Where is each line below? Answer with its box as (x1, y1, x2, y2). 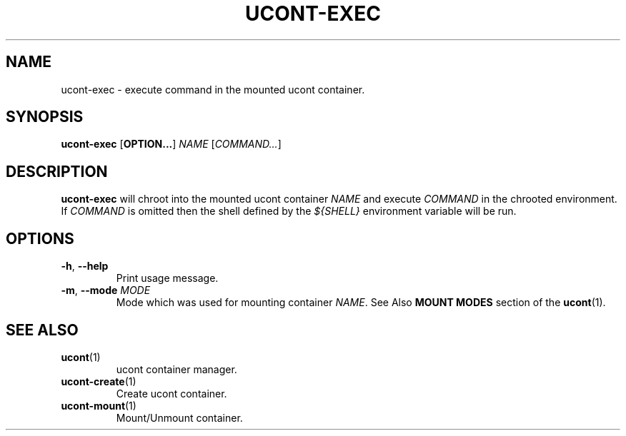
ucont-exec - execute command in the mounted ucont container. (61, 83, 365, 96)
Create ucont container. (116, 387, 227, 400)
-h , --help (61, 260, 109, 273)
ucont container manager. (116, 363, 237, 375)
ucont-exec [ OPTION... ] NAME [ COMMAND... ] (61, 138, 282, 151)
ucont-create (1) (61, 375, 136, 387)
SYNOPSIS (6, 108, 84, 126)
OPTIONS (6, 229, 74, 248)
